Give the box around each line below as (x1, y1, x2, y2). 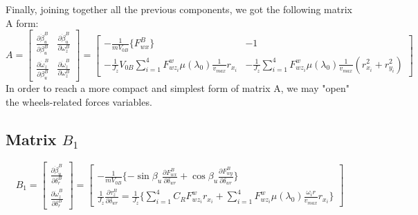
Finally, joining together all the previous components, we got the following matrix (6, 2, 353, 16)
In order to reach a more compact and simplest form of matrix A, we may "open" (6, 81, 349, 95)
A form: (6, 15, 39, 30)
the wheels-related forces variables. (6, 94, 152, 109)
